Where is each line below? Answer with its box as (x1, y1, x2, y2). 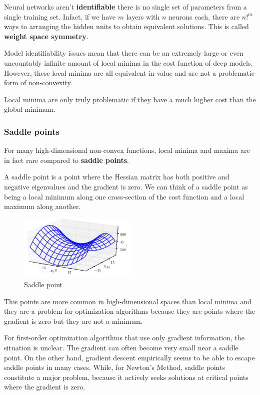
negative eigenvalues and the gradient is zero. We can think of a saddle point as (4, 181, 248, 191)
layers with (126, 11, 160, 22)
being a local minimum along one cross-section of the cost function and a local (4, 191, 244, 202)
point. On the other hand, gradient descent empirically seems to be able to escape (4, 352, 255, 362)
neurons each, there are (168, 11, 240, 22)
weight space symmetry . (4, 31, 88, 41)
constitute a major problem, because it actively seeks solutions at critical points (4, 371, 248, 382)
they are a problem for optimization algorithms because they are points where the (4, 306, 255, 316)
